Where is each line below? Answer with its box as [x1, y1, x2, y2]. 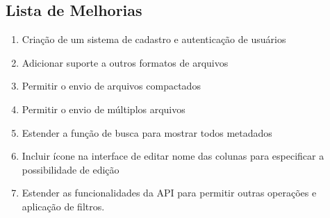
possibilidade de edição [22, 162, 119, 176]
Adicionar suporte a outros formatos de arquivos [22, 55, 229, 69]
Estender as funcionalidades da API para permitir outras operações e [22, 185, 317, 200]
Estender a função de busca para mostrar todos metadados [22, 125, 272, 140]
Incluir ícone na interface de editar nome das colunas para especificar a [22, 149, 324, 163]
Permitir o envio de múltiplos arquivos [22, 101, 185, 116]
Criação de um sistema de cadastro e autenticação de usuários [22, 32, 286, 47]
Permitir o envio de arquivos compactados [22, 78, 201, 93]
